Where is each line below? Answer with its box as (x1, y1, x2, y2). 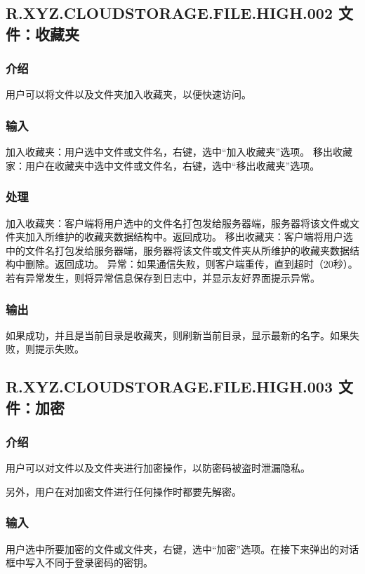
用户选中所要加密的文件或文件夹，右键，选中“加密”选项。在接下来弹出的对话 (6, 541, 359, 556)
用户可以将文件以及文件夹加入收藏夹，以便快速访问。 (6, 87, 251, 102)
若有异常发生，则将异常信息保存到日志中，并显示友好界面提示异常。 (6, 270, 320, 285)
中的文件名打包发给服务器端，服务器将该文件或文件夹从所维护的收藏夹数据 (6, 242, 350, 257)
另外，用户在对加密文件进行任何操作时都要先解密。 (6, 484, 241, 498)
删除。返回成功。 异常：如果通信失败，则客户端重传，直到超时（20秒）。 (25, 257, 358, 271)
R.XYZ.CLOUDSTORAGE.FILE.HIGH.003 (6, 376, 333, 397)
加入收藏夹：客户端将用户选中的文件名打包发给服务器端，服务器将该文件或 (6, 215, 350, 230)
